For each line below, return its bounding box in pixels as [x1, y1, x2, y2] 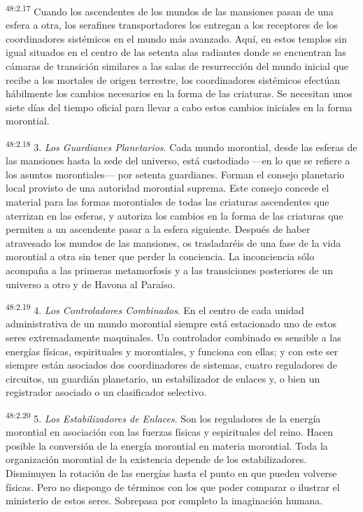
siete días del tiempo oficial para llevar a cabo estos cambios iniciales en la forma [6, 99, 353, 114]
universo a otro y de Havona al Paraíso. [6, 276, 176, 291]
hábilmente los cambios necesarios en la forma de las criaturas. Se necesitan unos [6, 86, 353, 101]
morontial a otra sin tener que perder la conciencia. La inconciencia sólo [6, 249, 315, 264]
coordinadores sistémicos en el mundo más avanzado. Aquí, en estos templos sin [6, 31, 347, 45]
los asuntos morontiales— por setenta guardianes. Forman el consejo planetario [6, 166, 345, 181]
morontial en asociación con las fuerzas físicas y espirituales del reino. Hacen [6, 425, 334, 439]
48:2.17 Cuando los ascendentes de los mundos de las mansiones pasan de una [6, 2, 334, 18]
